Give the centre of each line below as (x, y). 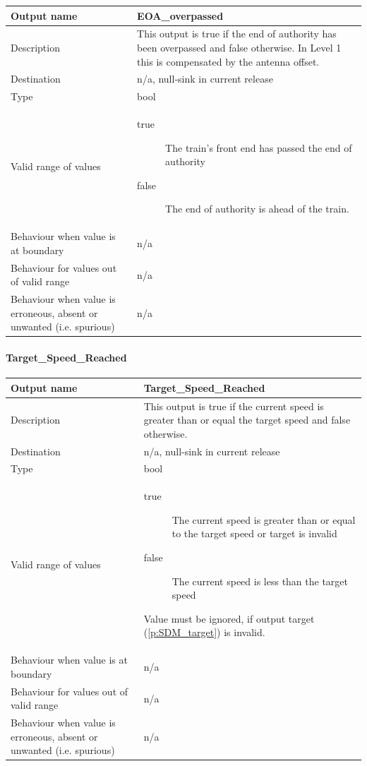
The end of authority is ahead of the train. (257, 209)
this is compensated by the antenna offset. (228, 61)
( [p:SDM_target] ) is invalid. (204, 632)
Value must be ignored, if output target (229, 618)
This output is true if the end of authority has (237, 34)
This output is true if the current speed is (234, 406)
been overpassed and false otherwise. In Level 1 (239, 47)
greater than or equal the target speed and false (247, 420)
